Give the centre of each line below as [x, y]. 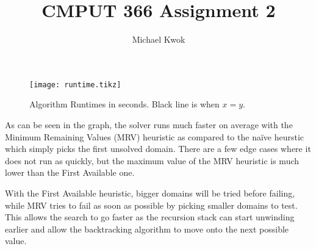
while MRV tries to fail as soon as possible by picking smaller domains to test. [151, 205]
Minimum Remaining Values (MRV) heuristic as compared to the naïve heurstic [155, 136]
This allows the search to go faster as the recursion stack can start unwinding [150, 217]
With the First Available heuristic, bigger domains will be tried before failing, [150, 193]
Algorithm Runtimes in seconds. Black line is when [124, 104]
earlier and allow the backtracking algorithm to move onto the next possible [147, 229]
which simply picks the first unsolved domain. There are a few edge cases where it [158, 149]
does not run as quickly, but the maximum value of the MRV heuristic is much [152, 160]
